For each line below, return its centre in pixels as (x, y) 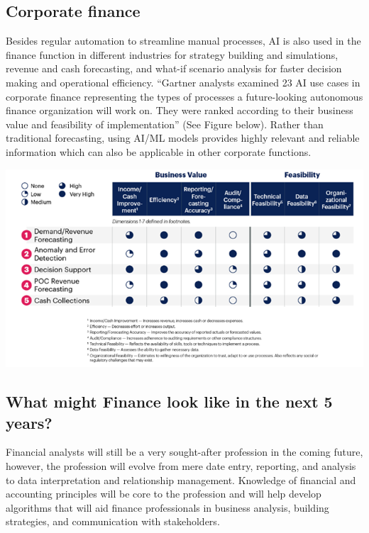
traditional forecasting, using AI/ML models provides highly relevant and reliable (183, 138)
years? (29, 422)
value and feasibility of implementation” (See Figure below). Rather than (165, 124)
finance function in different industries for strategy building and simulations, (172, 54)
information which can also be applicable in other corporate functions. (159, 151)
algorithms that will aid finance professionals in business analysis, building (167, 507)
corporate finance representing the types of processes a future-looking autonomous (184, 96)
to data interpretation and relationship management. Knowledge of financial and (181, 479)
